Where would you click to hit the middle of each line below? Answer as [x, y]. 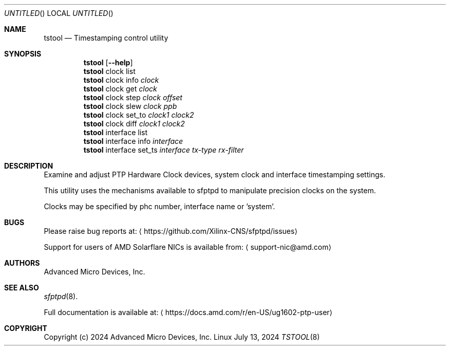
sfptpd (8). [61, 296]
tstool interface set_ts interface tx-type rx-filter [164, 150]
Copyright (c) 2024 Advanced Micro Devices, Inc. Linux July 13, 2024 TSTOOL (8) [182, 337]
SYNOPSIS [23, 54]
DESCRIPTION [29, 166]
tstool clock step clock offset [133, 97]
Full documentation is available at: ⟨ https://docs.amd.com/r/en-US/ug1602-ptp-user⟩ [188, 312]
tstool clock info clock [121, 80]
